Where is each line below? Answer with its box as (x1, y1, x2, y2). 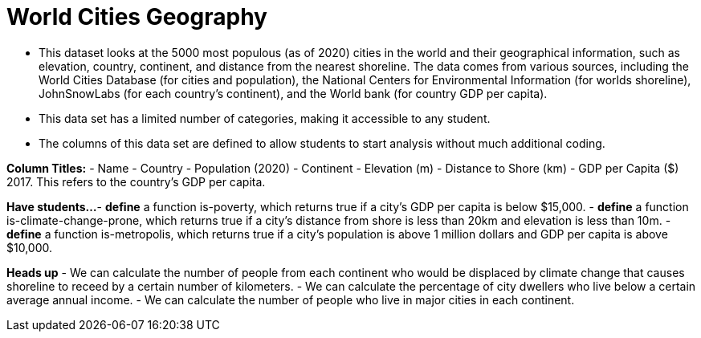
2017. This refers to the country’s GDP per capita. (6, 174, 266, 189)
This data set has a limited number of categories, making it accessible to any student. (39, 111, 491, 125)
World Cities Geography (6, 3, 267, 31)
